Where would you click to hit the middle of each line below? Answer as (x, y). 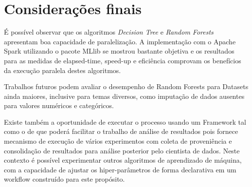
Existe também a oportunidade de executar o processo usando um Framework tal (125, 122)
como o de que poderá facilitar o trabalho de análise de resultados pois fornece (121, 131)
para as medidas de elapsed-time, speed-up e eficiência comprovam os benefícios (123, 60)
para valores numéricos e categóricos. (59, 105)
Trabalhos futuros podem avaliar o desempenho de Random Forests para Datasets (126, 86)
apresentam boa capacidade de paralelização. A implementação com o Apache (120, 41)
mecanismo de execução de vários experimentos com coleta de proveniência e (118, 141)
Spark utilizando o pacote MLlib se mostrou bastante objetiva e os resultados (119, 51)
